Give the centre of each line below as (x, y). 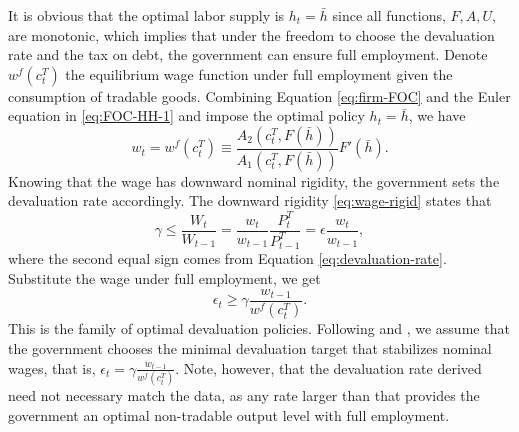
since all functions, (389, 15)
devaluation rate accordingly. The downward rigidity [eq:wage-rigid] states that (250, 200)
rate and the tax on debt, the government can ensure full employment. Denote (248, 54)
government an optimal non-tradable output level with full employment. (229, 414)
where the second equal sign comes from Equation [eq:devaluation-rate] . (227, 258)
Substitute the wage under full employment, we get (164, 277)
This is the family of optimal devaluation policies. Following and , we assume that (259, 328)
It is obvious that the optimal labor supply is (146, 15)
